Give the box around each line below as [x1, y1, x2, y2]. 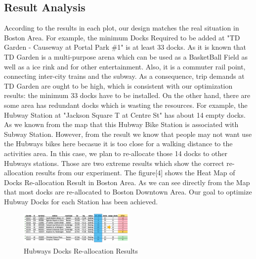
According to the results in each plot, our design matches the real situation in [4, 23, 239, 33]
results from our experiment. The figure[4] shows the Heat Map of [36, 167, 235, 178]
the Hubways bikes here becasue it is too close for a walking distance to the [4, 138, 233, 149]
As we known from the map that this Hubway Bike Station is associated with [4, 119, 239, 129]
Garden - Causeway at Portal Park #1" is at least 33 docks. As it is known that [4, 42, 247, 52]
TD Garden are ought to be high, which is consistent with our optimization [4, 80, 233, 91]
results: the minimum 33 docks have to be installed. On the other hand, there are [4, 90, 251, 100]
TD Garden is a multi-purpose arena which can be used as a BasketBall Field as [4, 51, 248, 62]
